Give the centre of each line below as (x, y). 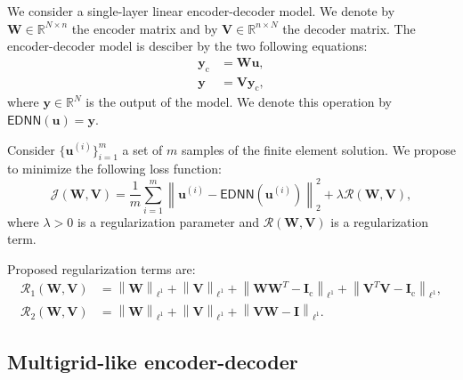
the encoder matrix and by (145, 28)
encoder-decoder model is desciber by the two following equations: (187, 46)
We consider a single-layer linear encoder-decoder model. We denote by (201, 11)
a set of (142, 149)
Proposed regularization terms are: (102, 269)
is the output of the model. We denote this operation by (239, 102)
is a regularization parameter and (168, 221)
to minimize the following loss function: (114, 169)
